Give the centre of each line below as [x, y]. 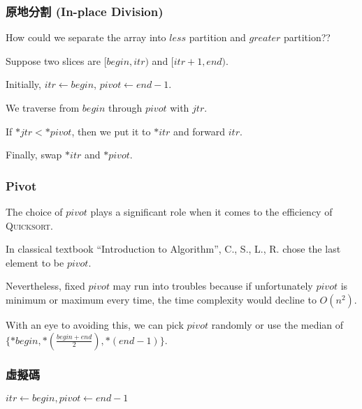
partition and [217, 37]
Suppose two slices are [53, 60]
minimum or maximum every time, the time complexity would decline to [161, 299]
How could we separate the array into [86, 37]
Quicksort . [29, 225]
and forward [200, 131]
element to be [35, 262]
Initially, [23, 84]
